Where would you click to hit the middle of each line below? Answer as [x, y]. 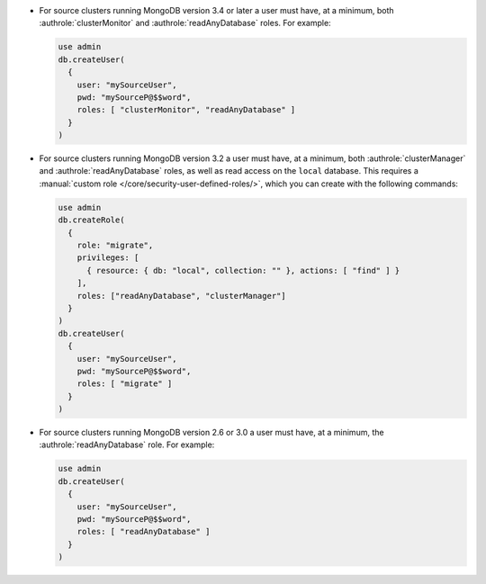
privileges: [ [108, 258]
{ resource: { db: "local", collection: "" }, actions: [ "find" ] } [243, 270]
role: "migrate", [115, 246]
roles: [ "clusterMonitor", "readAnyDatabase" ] [186, 110]
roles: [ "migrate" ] [125, 384]
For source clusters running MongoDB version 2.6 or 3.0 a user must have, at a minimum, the [211, 433]
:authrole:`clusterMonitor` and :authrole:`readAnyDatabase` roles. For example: [185, 23]
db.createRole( [91, 220]
